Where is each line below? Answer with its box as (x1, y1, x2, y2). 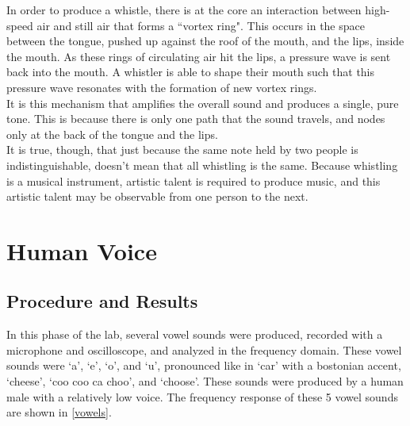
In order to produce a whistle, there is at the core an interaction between (6, 2, 362, 17)
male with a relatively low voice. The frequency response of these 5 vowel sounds (6, 388, 398, 405)
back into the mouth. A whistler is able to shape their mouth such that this (6, 63, 375, 80)
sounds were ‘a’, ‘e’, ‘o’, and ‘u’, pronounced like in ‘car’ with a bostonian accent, (6, 357, 401, 374)
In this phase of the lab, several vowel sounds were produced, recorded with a (6, 326, 383, 343)
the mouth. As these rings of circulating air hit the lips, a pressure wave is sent (6, 48, 391, 64)
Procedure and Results (6, 289, 198, 313)
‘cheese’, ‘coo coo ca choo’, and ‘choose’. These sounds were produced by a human (6, 373, 404, 390)
